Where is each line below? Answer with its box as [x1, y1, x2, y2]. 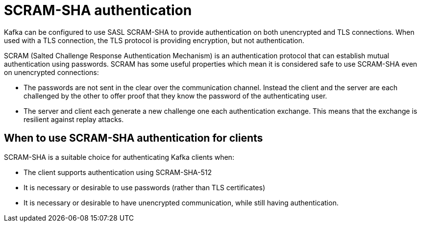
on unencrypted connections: [4, 68, 99, 76]
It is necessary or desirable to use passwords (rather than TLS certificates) [24, 183, 266, 192]
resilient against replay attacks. [24, 115, 124, 124]
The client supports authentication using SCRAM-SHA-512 [24, 168, 212, 176]
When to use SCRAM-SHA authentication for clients [4, 132, 263, 145]
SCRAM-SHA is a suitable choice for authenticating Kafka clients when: [4, 152, 234, 161]
